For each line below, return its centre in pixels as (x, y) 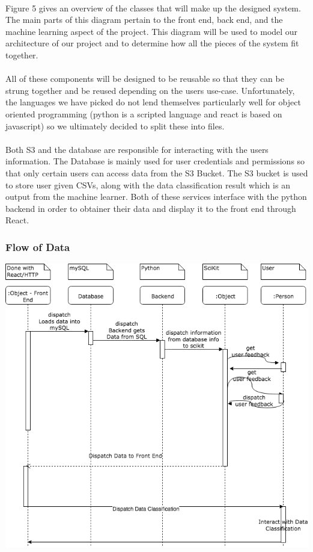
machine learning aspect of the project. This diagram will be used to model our (152, 31)
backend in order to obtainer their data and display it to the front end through (151, 208)
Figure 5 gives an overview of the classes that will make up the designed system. (153, 8)
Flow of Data (38, 247)
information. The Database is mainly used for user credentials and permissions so (155, 161)
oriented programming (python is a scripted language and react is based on (144, 113)
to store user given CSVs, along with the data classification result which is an (148, 185)
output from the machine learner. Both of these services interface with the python (156, 197)
